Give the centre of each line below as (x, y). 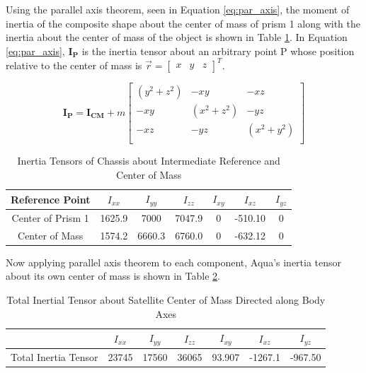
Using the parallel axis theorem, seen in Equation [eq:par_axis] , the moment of (178, 9)
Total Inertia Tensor (55, 356)
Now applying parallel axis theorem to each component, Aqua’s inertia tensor (174, 262)
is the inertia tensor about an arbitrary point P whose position (218, 51)
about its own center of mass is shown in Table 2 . (113, 276)
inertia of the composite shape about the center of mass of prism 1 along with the (183, 23)
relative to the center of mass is (74, 65)
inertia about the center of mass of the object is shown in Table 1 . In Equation (177, 37)
